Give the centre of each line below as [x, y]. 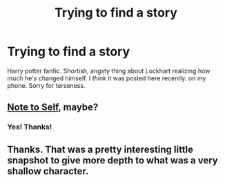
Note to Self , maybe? [53, 108]
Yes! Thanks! [30, 127]
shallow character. [48, 171]
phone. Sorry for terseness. [46, 85]
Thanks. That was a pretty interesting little [100, 149]
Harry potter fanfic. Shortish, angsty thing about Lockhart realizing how [109, 71]
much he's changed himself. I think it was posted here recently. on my [107, 78]
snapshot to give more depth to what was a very [113, 160]
